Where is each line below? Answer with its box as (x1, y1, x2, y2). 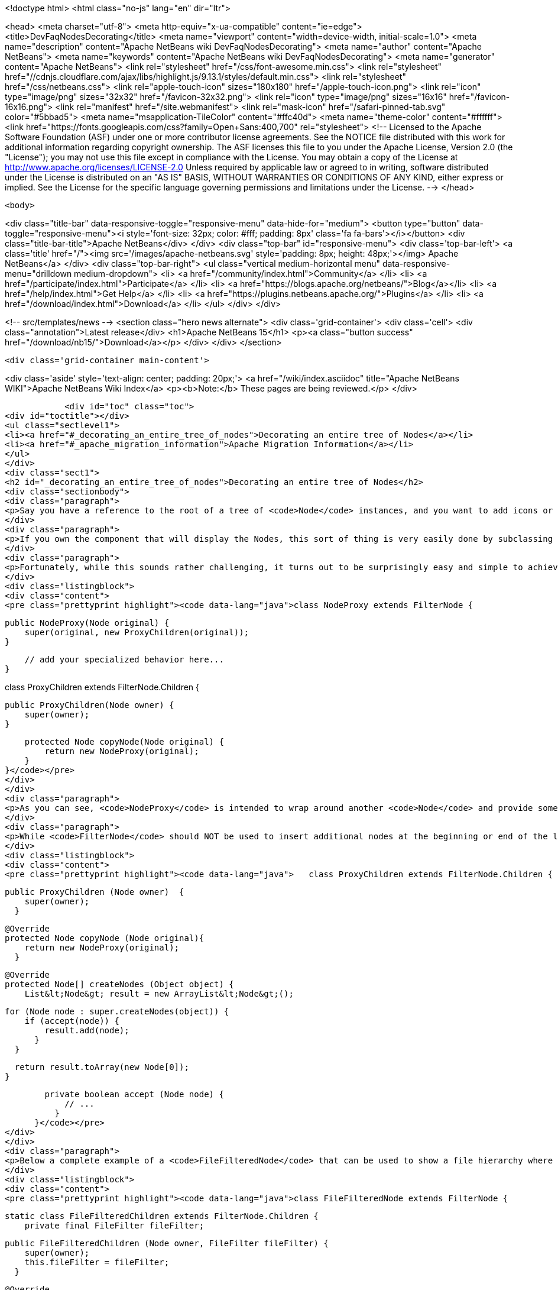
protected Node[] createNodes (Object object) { (5, 979, 234, 989)
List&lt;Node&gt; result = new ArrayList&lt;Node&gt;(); (24, 989, 294, 998)
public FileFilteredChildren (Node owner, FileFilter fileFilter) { (5, 1239, 329, 1248)
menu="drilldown (5, 269, 72, 279)
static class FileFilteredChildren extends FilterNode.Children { (5, 1211, 319, 1221)
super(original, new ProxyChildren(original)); (24, 628, 249, 637)
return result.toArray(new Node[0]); (14, 1062, 189, 1072)
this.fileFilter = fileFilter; (24, 1257, 170, 1267)
